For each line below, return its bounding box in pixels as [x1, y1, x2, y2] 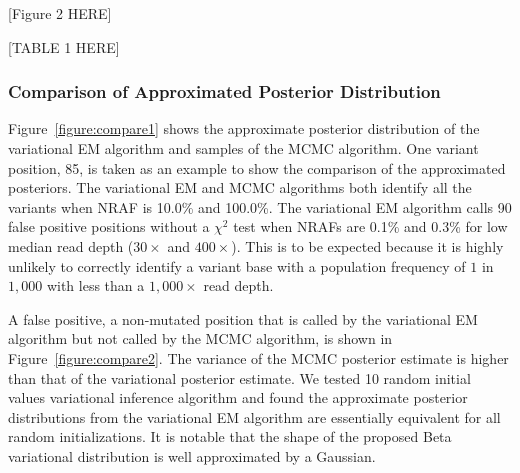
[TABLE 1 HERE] [8, 36, 120, 57]
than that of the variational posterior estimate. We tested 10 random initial [8, 367, 471, 388]
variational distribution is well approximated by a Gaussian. [8, 445, 376, 466]
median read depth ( [8, 235, 134, 256]
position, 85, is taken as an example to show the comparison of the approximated [8, 157, 506, 178]
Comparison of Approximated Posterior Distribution [8, 79, 441, 104]
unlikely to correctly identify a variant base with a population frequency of [8, 255, 466, 276]
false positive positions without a [8, 216, 210, 237]
